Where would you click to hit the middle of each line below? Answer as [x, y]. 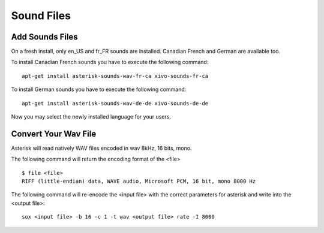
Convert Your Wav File [54, 134]
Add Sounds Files [44, 37]
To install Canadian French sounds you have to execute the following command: [110, 62]
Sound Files [41, 16]
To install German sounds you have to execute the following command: [99, 89]
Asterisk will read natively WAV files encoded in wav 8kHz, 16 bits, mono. [101, 148]
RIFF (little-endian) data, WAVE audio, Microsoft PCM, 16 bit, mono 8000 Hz [139, 181]
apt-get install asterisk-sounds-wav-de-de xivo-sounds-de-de [115, 103]
